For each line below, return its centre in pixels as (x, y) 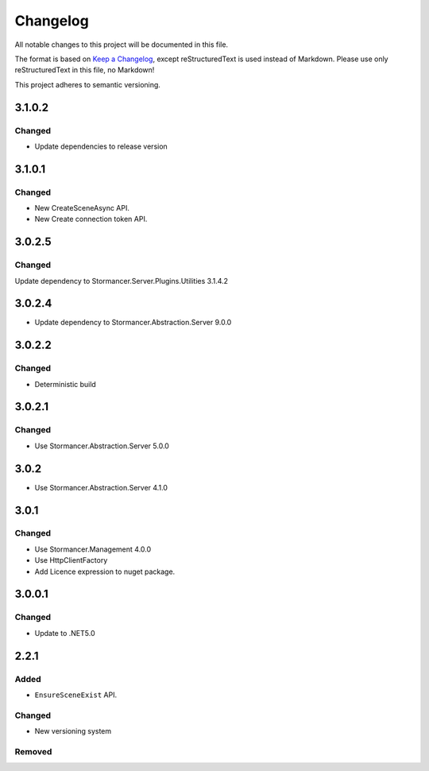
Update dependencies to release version (101, 146)
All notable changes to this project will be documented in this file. (122, 45)
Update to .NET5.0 (65, 633)
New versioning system (73, 731)
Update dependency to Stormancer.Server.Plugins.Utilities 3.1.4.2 (122, 281)
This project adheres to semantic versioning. (87, 84)
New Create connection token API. (91, 219)
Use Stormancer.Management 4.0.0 (93, 549)
